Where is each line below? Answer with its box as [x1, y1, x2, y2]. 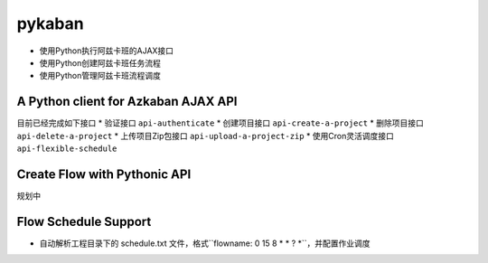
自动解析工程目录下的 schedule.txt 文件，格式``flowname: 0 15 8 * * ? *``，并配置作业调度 [39, 238, 371, 249]
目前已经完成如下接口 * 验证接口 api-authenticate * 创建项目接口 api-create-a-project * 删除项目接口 [16, 117, 424, 128]
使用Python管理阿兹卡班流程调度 [39, 70, 162, 81]
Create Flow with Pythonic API [16, 166, 192, 182]
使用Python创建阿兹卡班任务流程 [39, 57, 162, 68]
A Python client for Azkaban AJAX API [16, 94, 238, 109]
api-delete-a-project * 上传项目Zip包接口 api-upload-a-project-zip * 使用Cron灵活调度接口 [16, 130, 395, 141]
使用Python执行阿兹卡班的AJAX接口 [39, 45, 174, 56]
